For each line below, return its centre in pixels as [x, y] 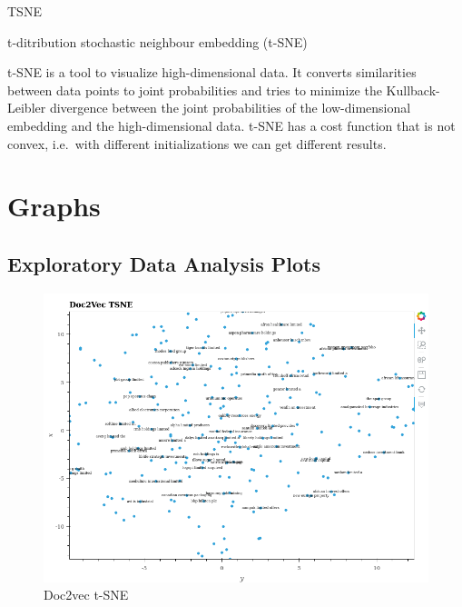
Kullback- [413, 90]
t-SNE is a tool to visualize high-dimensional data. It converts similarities [212, 72]
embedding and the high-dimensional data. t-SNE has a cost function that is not [231, 125]
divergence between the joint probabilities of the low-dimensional [230, 108]
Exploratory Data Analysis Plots [164, 263]
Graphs [54, 206]
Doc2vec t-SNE [86, 595]
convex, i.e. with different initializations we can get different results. [197, 143]
